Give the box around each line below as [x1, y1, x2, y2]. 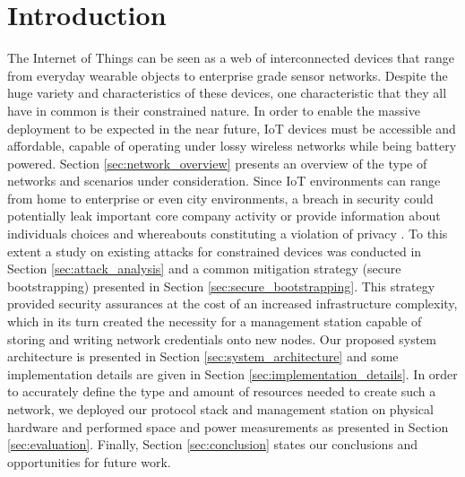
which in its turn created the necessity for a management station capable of [7, 312, 422, 331]
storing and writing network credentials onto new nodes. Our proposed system [7, 329, 437, 348]
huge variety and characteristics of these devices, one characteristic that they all [7, 83, 447, 102]
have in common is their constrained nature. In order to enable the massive [7, 100, 420, 119]
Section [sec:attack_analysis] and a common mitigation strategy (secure [7, 259, 401, 278]
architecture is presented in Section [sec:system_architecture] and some [7, 347, 399, 366]
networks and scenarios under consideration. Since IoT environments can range [7, 171, 441, 190]
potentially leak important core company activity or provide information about [7, 206, 441, 225]
